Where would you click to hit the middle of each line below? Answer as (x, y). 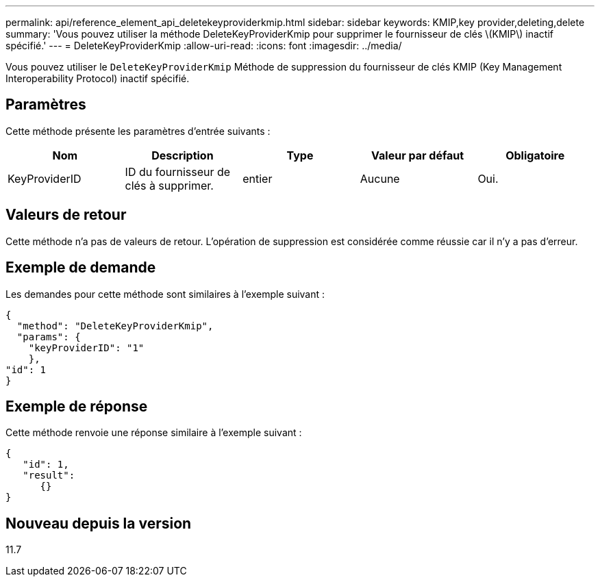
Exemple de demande (81, 268)
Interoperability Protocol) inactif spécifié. (98, 78)
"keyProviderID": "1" (86, 347)
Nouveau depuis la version (99, 523)
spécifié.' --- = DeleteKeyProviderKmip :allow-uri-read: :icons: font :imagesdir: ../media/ (204, 46)
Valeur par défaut (418, 155)
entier (258, 178)
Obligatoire (535, 155)
